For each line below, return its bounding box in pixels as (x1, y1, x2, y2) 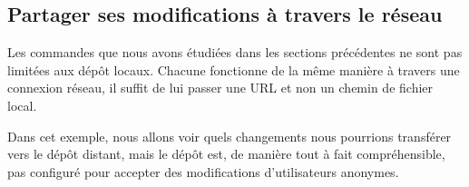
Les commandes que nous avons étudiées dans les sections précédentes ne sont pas (7, 43, 463, 62)
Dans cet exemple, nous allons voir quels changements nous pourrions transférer (7, 126, 452, 145)
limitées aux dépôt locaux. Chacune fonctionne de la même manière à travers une (7, 60, 460, 79)
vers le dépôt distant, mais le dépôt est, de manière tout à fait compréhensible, (7, 144, 445, 163)
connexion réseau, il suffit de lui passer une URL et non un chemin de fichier (7, 78, 434, 97)
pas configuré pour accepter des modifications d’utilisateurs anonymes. (7, 162, 399, 181)
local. (7, 95, 37, 114)
